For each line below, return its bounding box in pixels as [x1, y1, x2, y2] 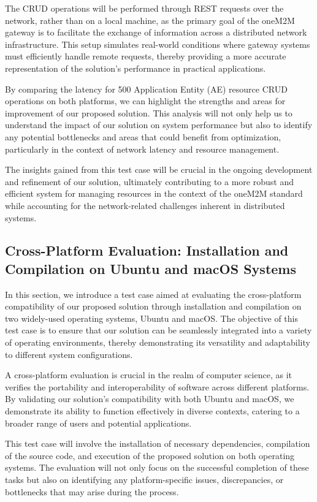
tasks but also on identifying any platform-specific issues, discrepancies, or [5, 473, 284, 485]
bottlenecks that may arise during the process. [5, 485, 179, 498]
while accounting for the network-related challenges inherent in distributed [5, 199, 285, 211]
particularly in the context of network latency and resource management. [5, 142, 280, 155]
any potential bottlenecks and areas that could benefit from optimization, [5, 130, 281, 143]
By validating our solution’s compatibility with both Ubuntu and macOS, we [5, 392, 294, 405]
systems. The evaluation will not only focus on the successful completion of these [5, 461, 309, 474]
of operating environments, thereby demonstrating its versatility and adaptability [5, 336, 310, 349]
